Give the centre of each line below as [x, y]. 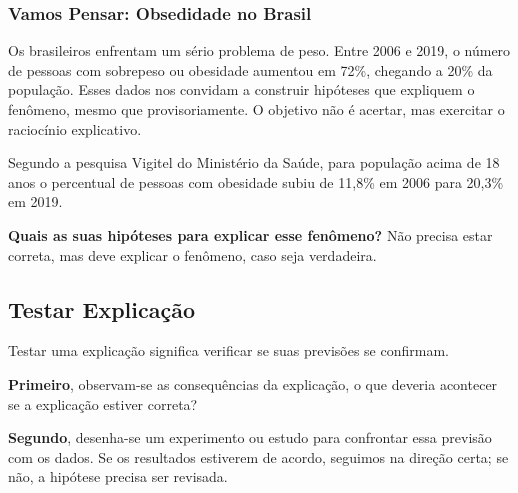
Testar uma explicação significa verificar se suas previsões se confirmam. [228, 350]
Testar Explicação [101, 308]
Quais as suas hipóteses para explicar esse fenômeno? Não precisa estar [250, 234]
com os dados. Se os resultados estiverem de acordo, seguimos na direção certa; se [258, 456]
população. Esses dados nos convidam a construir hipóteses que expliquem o [241, 89]
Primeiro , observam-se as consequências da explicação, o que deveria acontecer [253, 383]
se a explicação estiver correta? [103, 403]
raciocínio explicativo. [75, 128]
